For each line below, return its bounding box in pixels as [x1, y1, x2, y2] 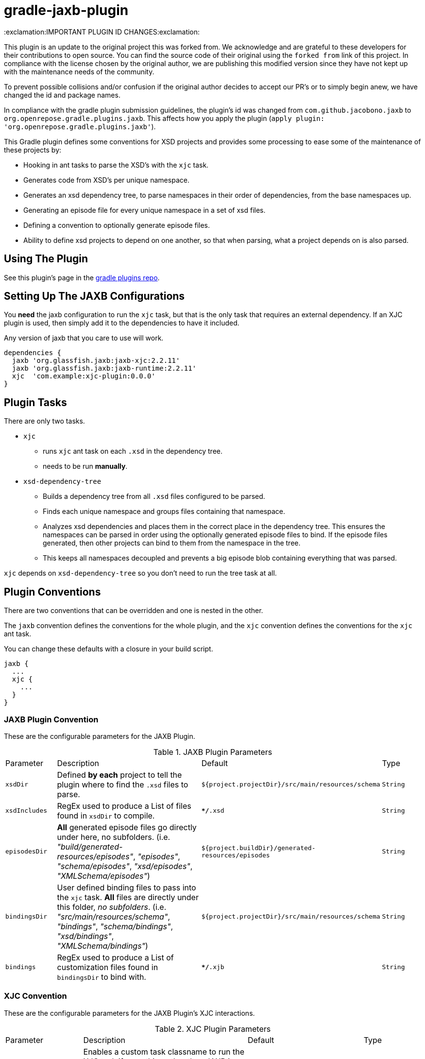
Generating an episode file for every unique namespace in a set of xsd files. [23, 205, 266, 214]
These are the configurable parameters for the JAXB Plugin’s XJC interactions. [4, 1008, 255, 1017]
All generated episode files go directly [57, 822, 197, 832]
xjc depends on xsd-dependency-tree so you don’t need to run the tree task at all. [4, 569, 277, 578]
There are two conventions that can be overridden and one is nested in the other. [4, 606, 263, 615]
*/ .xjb [201, 963, 224, 971]
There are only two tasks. [4, 417, 85, 426]
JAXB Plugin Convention [4, 714, 99, 724]
